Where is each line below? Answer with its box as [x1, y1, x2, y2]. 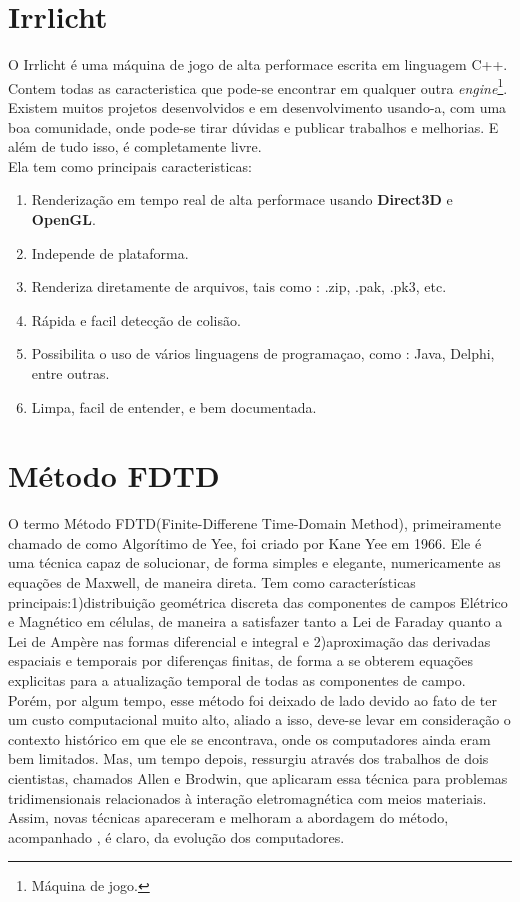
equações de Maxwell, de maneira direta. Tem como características [8, 572, 416, 592]
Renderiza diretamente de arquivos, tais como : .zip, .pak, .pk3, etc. [31, 276, 447, 297]
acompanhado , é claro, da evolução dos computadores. [8, 826, 345, 847]
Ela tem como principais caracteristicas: [8, 155, 252, 176]
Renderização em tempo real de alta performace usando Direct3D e [31, 189, 453, 210]
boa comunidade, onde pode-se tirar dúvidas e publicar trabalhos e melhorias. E [8, 116, 499, 137]
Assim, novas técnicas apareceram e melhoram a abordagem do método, [8, 807, 449, 828]
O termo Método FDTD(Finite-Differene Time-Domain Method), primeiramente [8, 513, 501, 534]
